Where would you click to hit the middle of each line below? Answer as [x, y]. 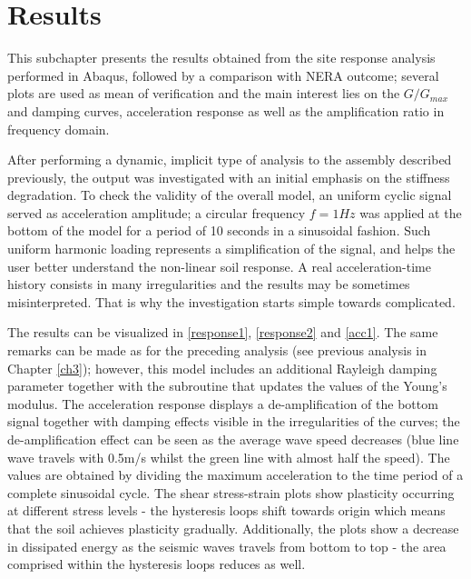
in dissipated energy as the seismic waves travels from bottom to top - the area [227, 546]
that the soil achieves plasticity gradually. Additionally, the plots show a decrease [233, 528]
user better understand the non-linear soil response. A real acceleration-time [219, 266]
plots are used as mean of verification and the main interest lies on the [204, 93]
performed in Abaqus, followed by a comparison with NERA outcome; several [223, 75]
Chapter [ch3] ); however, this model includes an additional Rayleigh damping [222, 368]
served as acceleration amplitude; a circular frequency [157, 212]
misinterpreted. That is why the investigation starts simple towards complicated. [231, 301]
